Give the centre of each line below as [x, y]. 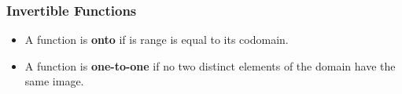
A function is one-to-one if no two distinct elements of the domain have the [210, 65]
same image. [54, 81]
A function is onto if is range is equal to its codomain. [157, 40]
